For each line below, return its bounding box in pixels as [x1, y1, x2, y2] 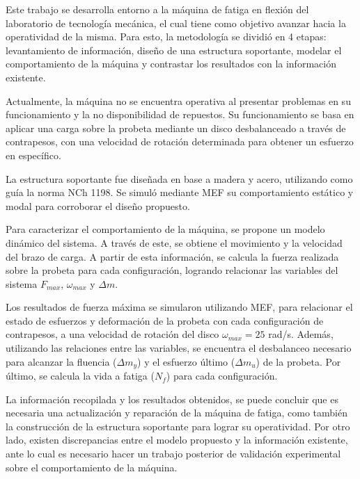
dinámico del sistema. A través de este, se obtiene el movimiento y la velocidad [6, 235, 343, 250]
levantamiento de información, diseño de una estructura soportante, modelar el [6, 42, 342, 57]
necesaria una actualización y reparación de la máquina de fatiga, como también [6, 405, 347, 420]
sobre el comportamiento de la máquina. [6, 460, 178, 474]
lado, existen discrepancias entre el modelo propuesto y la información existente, [6, 432, 348, 447]
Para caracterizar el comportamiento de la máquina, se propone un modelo [6, 222, 325, 236]
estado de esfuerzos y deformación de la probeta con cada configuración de [6, 313, 324, 327]
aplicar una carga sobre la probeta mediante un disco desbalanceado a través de [6, 120, 346, 135]
